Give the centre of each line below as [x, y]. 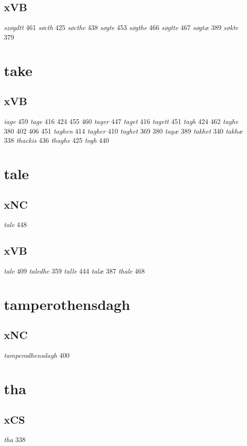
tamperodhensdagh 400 [37, 355]
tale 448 [15, 224]
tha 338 [15, 439]
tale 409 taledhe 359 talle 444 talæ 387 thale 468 [74, 271]
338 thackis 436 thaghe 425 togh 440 [57, 140]
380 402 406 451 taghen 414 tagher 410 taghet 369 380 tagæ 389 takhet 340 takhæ [123, 131]
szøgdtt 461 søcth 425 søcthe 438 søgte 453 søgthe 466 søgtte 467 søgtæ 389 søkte [121, 27]
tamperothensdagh [67, 304]
